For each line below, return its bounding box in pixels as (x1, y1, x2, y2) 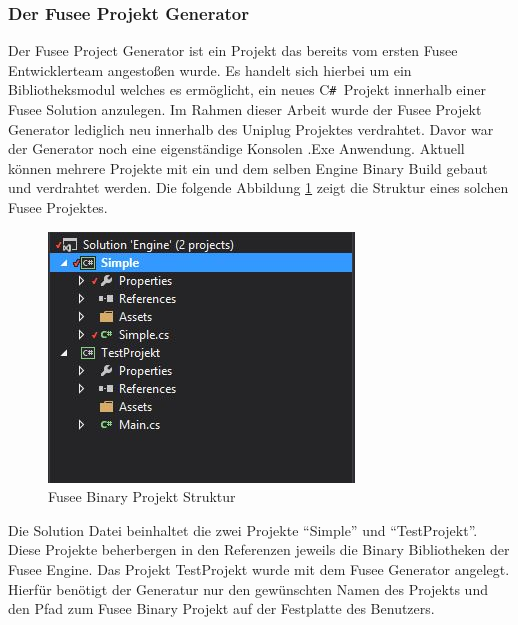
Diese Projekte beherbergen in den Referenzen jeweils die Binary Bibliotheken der (8, 539, 510, 560)
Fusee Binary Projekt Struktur (48, 486, 236, 507)
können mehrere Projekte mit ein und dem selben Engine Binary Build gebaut (8, 157, 488, 178)
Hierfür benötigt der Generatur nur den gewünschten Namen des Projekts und (8, 578, 488, 599)
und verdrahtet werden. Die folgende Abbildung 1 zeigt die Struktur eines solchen (8, 177, 509, 198)
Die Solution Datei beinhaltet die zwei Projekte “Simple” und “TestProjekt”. (8, 519, 478, 540)
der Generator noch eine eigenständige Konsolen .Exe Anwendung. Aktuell (8, 138, 465, 159)
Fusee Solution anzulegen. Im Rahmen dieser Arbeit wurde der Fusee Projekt (8, 99, 482, 120)
